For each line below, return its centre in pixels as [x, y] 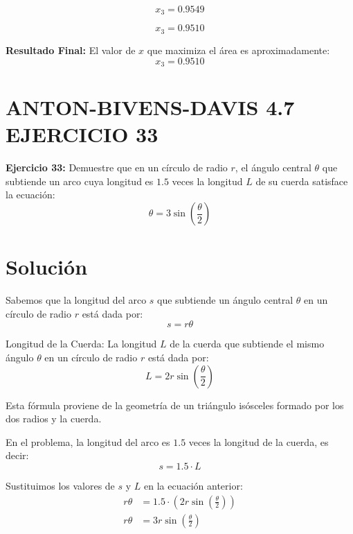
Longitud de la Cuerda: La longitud [81, 344]
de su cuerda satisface [302, 181]
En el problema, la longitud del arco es [88, 441]
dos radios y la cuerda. [54, 419]
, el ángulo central [273, 167]
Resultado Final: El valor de [71, 50]
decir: [17, 455]
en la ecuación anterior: [193, 485]
